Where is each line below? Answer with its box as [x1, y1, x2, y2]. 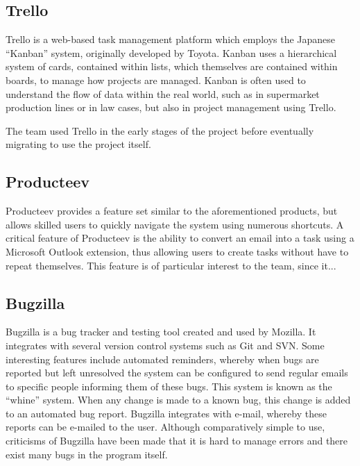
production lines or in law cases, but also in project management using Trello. [6, 100, 336, 115]
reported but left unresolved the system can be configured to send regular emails [6, 365, 348, 380]
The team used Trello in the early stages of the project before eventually [6, 123, 314, 138]
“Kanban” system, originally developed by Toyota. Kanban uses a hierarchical [6, 45, 337, 60]
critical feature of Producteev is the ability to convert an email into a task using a [6, 231, 354, 245]
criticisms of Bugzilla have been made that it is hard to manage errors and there [6, 433, 348, 448]
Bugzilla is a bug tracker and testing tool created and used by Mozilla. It [6, 324, 316, 339]
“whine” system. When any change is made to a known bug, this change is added [6, 392, 351, 407]
